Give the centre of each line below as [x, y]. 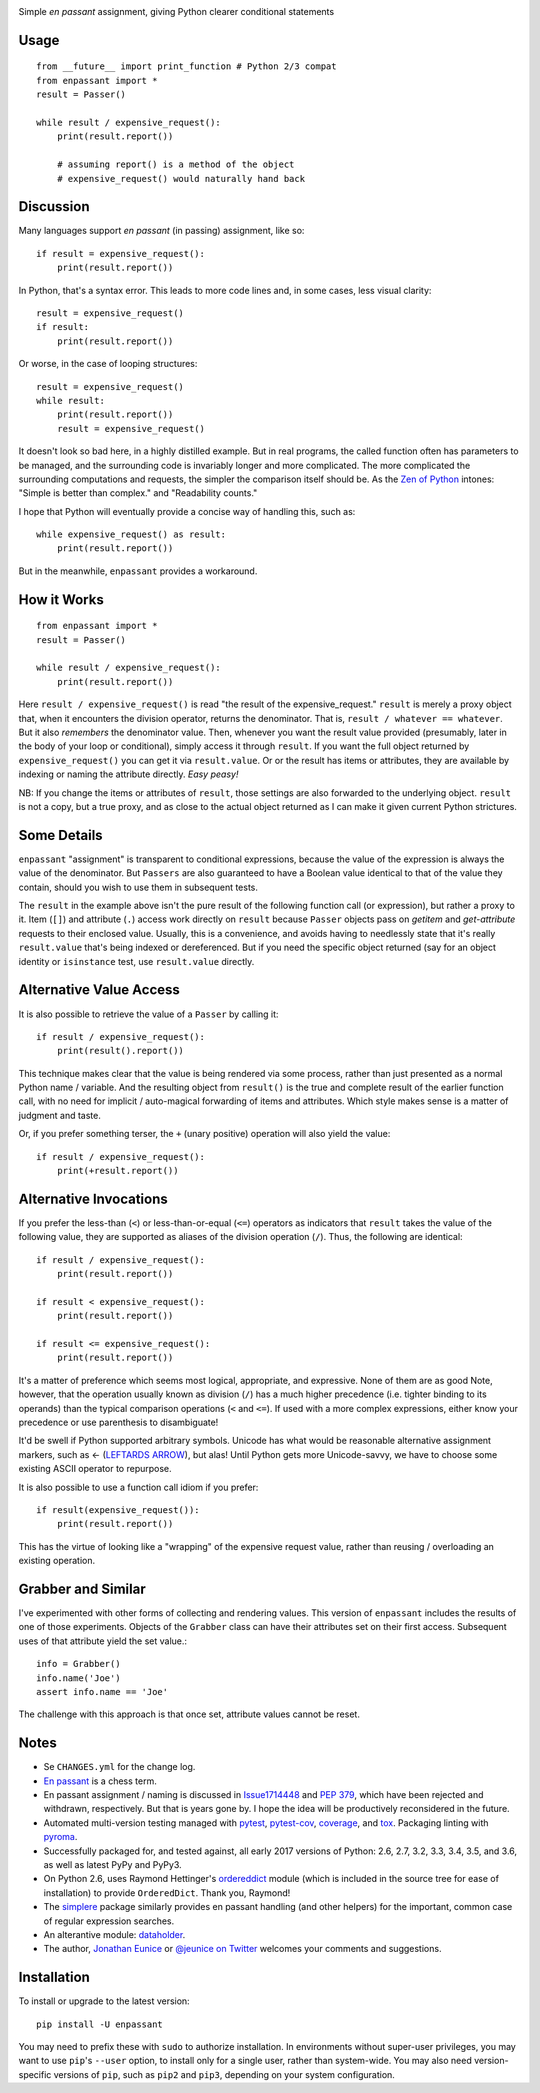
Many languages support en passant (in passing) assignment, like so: [161, 231]
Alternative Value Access [99, 990]
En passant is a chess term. [100, 1781]
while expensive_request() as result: [131, 534]
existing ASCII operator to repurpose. [95, 1469]
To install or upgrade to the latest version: [104, 2001]
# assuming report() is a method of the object [175, 164]
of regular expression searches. [109, 1921]
